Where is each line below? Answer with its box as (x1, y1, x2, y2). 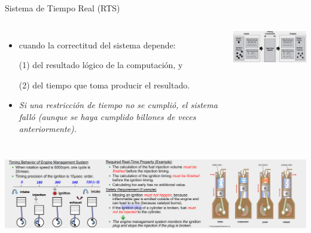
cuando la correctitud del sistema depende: (19, 38, 176, 51)
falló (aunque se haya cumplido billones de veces (19, 110, 196, 122)
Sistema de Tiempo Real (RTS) (5, 2, 120, 14)
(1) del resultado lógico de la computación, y (19, 59, 183, 71)
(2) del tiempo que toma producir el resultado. (19, 78, 190, 91)
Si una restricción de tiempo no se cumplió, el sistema (19, 99, 218, 111)
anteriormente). (19, 122, 77, 134)
